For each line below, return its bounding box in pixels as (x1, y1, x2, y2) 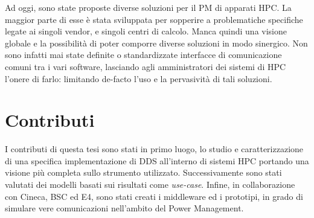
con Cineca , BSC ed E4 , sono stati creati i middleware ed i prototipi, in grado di (5, 190, 303, 202)
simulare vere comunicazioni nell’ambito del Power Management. (5, 202, 244, 214)
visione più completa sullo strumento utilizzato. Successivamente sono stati (5, 166, 282, 179)
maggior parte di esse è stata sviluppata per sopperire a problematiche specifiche (5, 13, 303, 25)
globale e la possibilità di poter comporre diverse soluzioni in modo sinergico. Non (5, 36, 308, 49)
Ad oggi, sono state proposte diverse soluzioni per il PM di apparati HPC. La (5, 1, 292, 13)
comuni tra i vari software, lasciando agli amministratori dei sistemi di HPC (5, 60, 286, 72)
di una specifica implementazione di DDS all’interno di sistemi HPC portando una (5, 154, 309, 167)
